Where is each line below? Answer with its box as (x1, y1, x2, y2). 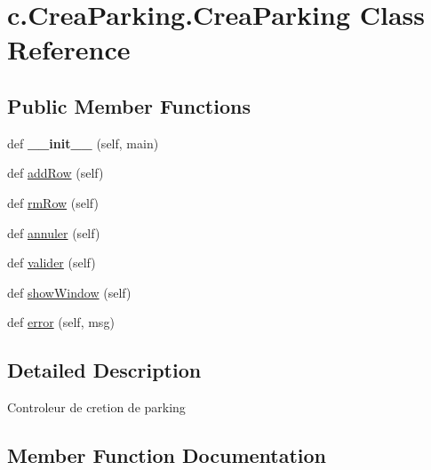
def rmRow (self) (7, 193, 99, 211)
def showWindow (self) (7, 283, 132, 301)
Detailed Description (7, 356, 202, 384)
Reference (7, 31, 131, 68)
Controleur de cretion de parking (7, 398, 186, 417)
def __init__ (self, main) (7, 133, 159, 152)
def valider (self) (7, 253, 96, 272)
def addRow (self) (7, 163, 104, 182)
